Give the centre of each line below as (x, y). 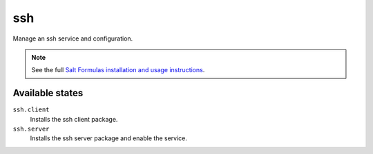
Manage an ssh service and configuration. (73, 38)
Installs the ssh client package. (74, 119)
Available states (48, 93)
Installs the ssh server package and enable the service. (109, 138)
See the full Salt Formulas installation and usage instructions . (118, 70)
